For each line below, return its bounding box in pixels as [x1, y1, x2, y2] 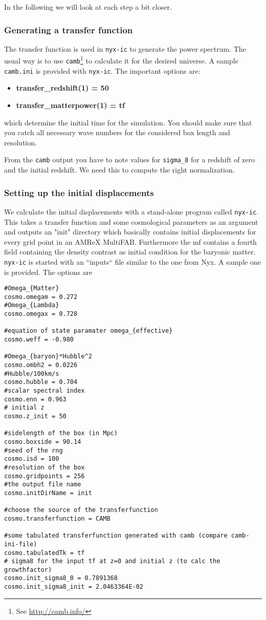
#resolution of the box [4, 463, 85, 471]
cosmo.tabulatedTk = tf [4, 549, 85, 557]
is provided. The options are [4, 266, 93, 277]
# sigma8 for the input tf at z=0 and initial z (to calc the [4, 558, 220, 565]
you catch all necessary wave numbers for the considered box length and [4, 127, 230, 138]
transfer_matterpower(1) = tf [16, 100, 125, 111]
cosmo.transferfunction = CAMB [4, 515, 110, 522]
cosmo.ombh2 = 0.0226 [4, 361, 78, 369]
